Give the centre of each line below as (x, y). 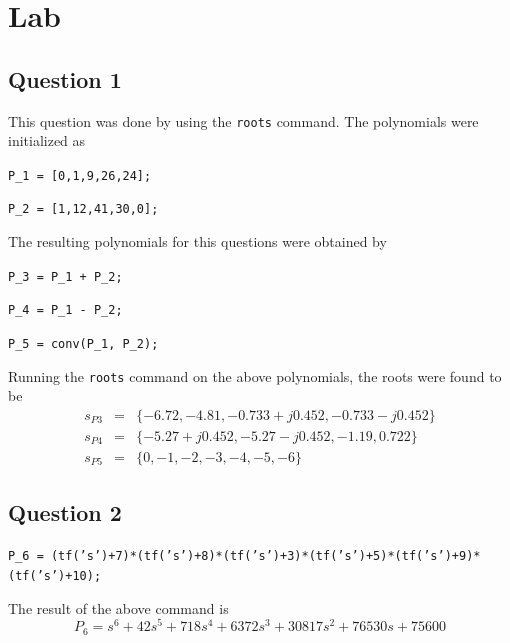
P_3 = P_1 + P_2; (65, 276)
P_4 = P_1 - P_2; (65, 310)
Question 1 (65, 78)
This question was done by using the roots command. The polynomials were (243, 120)
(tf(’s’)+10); (55, 575)
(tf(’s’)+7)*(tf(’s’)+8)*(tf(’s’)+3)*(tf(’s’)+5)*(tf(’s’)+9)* (265, 556)
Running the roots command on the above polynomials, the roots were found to (255, 375)
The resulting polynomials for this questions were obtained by (197, 241)
